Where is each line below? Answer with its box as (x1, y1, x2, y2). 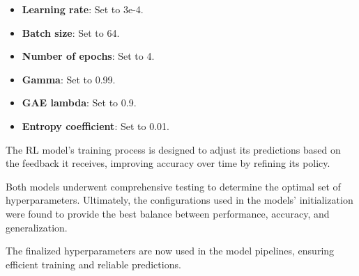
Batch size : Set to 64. (22, 25, 120, 40)
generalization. (6, 220, 68, 234)
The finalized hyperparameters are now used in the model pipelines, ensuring (6, 243, 335, 258)
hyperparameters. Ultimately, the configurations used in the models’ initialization (6, 193, 353, 207)
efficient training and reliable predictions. (6, 257, 181, 271)
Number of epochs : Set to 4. (22, 49, 155, 63)
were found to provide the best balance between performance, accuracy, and (6, 206, 330, 220)
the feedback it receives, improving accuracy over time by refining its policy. (6, 156, 330, 170)
